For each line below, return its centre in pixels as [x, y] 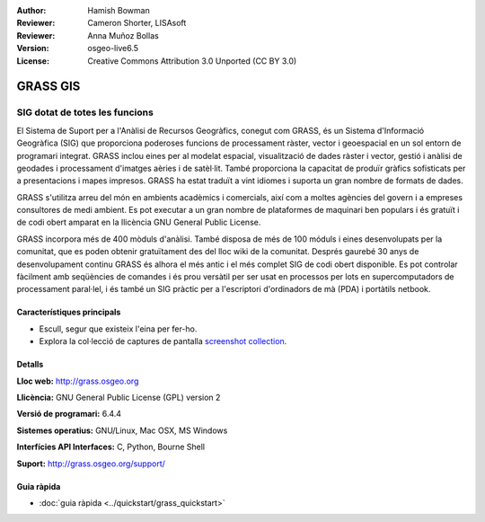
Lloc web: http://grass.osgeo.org [78, 381]
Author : [31, 10]
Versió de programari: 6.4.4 [69, 414]
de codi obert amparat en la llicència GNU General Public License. [139, 222]
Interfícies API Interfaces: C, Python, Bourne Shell [111, 447]
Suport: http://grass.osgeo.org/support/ [91, 464]
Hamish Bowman [119, 10]
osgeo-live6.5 [113, 49]
